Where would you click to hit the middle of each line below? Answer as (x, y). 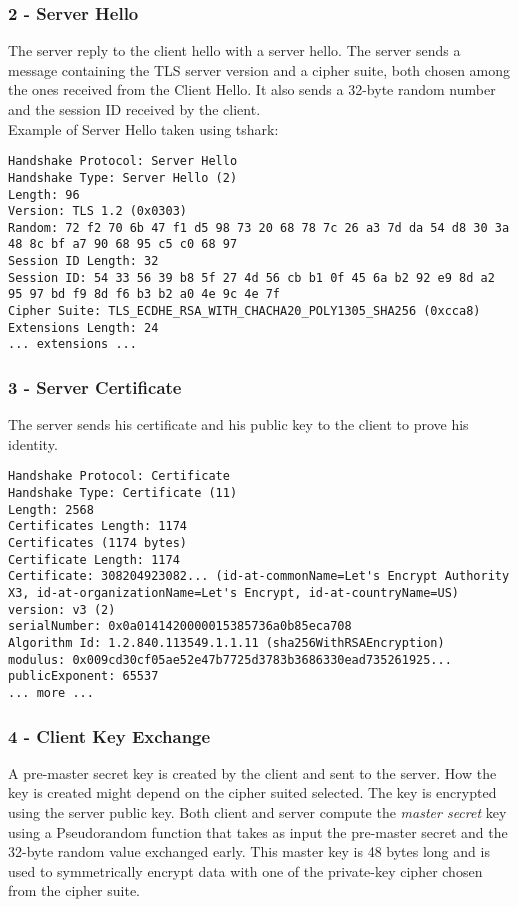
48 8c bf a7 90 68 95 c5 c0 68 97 (123, 244)
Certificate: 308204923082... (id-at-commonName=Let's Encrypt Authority (259, 576)
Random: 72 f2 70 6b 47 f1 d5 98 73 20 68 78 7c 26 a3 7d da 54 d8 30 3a (259, 227)
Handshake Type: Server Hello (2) (123, 177)
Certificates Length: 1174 (97, 526)
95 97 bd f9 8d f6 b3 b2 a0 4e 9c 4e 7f (144, 294)
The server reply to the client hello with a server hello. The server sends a (234, 50)
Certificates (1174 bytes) (97, 543)
